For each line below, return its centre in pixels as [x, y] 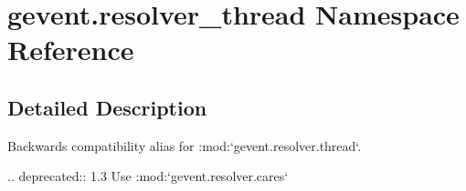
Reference [71, 50]
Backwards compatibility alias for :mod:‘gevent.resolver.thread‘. [185, 145]
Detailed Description [107, 107]
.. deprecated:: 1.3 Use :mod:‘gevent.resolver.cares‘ [148, 176]
